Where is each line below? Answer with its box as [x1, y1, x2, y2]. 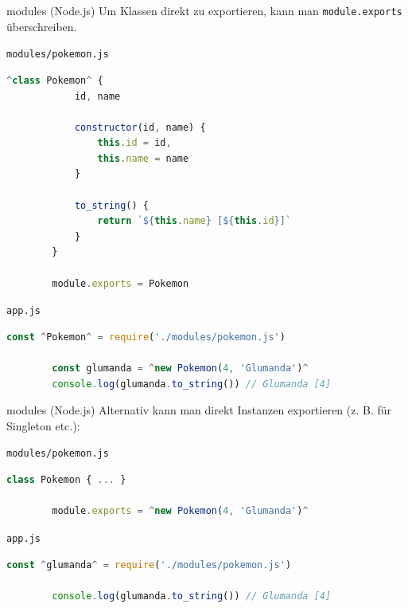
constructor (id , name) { [74, 121, 206, 133]
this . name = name [97, 152, 189, 164]
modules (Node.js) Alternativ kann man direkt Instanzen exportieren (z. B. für [6, 402, 392, 418]
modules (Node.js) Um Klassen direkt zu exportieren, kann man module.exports [6, 2, 402, 18]
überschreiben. [6, 18, 77, 34]
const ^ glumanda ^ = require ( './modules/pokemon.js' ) [6, 559, 292, 571]
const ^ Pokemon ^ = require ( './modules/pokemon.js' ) [6, 331, 286, 343]
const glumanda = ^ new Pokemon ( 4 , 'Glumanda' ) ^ [52, 363, 309, 375]
